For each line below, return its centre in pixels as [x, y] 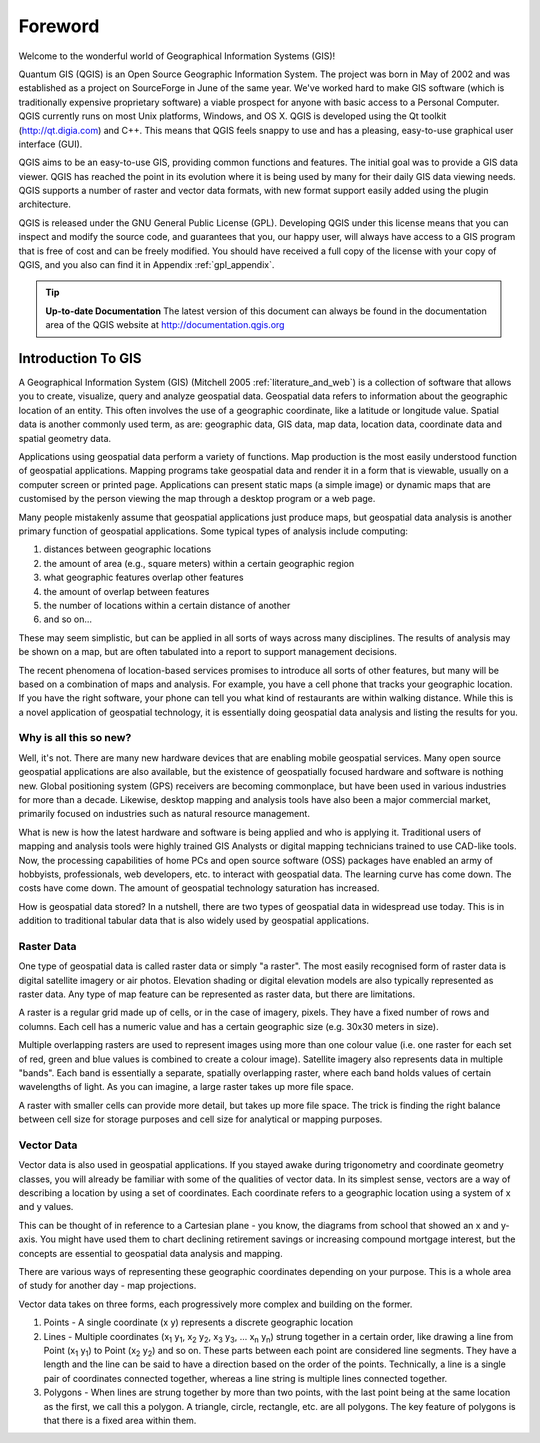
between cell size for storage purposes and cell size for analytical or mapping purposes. [200, 1119]
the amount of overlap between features [126, 591]
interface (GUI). [50, 144]
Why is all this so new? [75, 738]
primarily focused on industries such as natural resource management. [164, 814]
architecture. [45, 204]
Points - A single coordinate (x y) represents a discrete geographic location [198, 1322]
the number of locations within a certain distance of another [167, 605]
